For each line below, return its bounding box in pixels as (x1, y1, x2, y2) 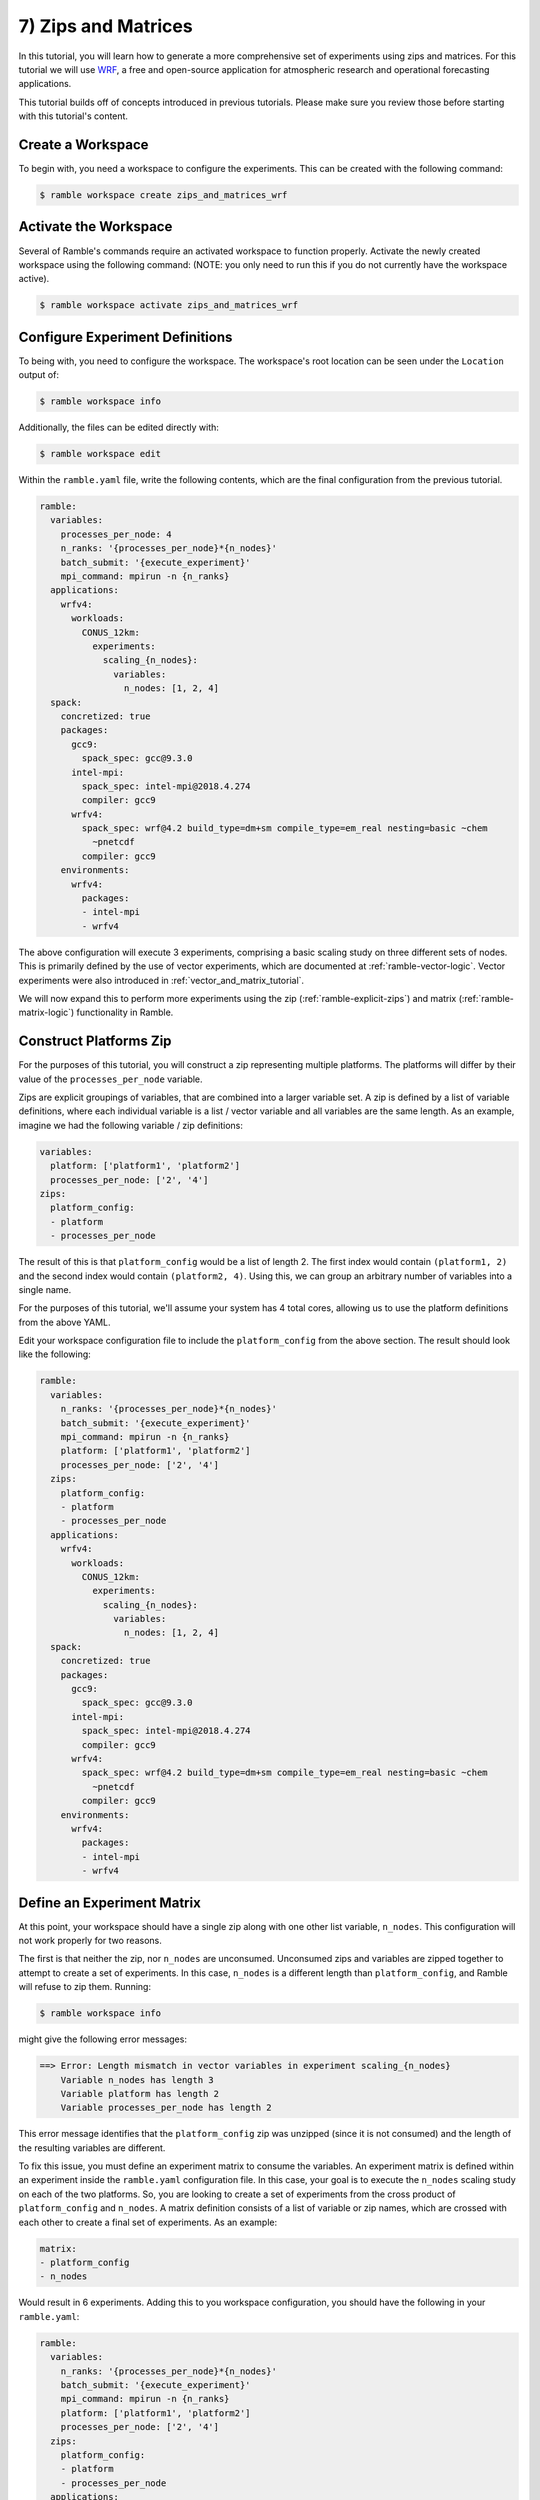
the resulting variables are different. (18, 2141, 166, 2154)
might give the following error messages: (18, 2033, 187, 2045)
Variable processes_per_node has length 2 (60, 2102, 272, 2114)
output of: (18, 369, 60, 381)
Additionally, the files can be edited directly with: (18, 421, 220, 434)
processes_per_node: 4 (60, 528, 172, 540)
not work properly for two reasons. (18, 1935, 162, 1947)
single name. (18, 1283, 72, 1295)
